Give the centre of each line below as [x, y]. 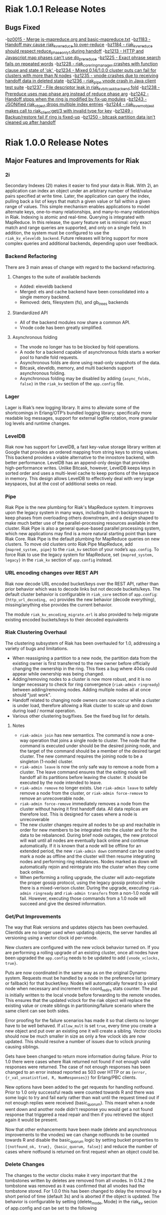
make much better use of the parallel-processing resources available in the [82, 523]
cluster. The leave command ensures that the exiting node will [83, 772]
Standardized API [30, 313]
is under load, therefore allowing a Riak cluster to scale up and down [82, 705]
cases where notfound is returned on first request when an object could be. [82, 1152]
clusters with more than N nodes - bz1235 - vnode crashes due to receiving [82, 76]
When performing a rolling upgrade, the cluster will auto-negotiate [87, 877]
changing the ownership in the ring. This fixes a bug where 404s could [84, 668]
